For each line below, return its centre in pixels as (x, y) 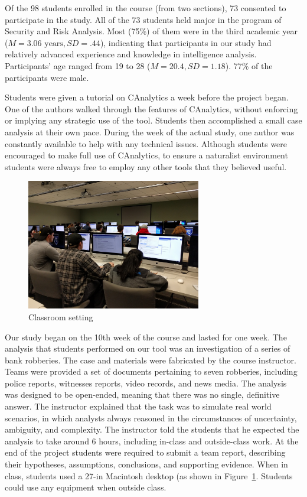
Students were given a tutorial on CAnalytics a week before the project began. (147, 97)
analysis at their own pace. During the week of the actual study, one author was (150, 131)
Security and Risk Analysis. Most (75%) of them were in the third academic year (151, 31)
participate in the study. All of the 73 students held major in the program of (143, 19)
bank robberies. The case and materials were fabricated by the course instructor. (151, 360)
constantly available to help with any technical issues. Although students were (146, 143)
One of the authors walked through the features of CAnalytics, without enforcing (151, 108)
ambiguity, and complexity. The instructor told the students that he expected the (152, 429)
